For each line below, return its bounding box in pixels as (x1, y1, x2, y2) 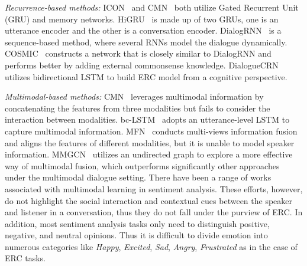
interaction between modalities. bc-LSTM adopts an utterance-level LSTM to (5, 113, 290, 126)
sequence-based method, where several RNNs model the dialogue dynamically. (5, 35, 287, 48)
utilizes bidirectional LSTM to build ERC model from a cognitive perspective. (5, 70, 287, 83)
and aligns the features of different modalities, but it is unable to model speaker (5, 136, 295, 149)
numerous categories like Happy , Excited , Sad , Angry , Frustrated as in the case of (5, 240, 298, 252)
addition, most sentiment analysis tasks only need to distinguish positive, (5, 217, 270, 229)
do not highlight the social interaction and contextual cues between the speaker (5, 194, 293, 206)
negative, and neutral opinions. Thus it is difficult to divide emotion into (5, 229, 268, 241)
